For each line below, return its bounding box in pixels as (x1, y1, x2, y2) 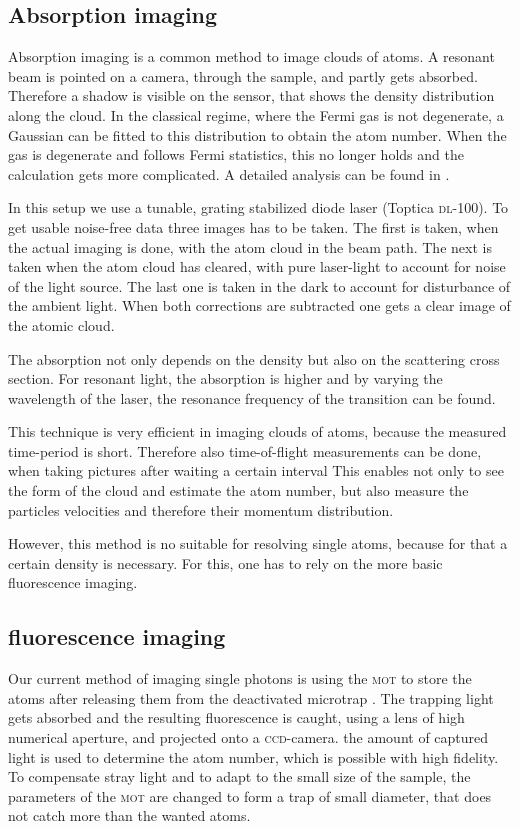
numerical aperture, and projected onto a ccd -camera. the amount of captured (8, 727, 489, 748)
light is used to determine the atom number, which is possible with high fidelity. (8, 746, 499, 767)
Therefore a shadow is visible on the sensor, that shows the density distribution (8, 85, 495, 106)
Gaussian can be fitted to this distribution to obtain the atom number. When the (8, 124, 507, 145)
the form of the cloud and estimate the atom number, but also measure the (8, 480, 469, 501)
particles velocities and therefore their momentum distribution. (8, 499, 394, 520)
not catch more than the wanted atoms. (8, 805, 251, 826)
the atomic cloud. (8, 314, 115, 335)
